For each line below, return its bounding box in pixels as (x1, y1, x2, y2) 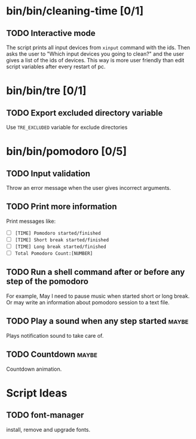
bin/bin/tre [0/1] (6, 84, 87, 98)
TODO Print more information (6, 202, 118, 212)
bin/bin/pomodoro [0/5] (6, 145, 127, 158)
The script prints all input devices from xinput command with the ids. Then (6, 44, 190, 51)
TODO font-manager (6, 410, 84, 420)
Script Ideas (6, 386, 68, 399)
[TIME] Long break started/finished (14, 244, 106, 250)
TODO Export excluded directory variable (6, 108, 163, 118)
